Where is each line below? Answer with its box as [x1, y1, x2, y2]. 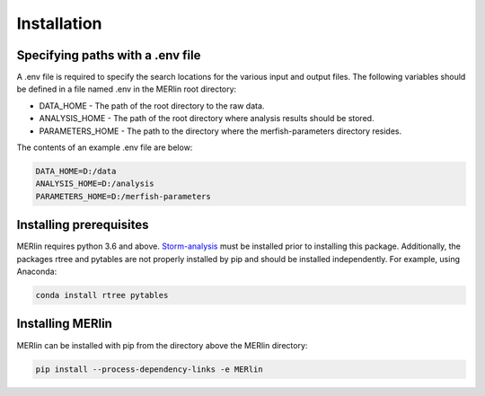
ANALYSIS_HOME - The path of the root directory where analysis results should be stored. [39, 113, 375, 124]
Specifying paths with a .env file [16, 48, 201, 63]
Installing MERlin [16, 316, 112, 331]
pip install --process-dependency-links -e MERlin [35, 364, 264, 374]
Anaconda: [16, 266, 57, 277]
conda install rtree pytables [35, 290, 169, 301]
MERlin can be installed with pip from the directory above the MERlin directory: [16, 339, 308, 350]
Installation [16, 13, 102, 33]
